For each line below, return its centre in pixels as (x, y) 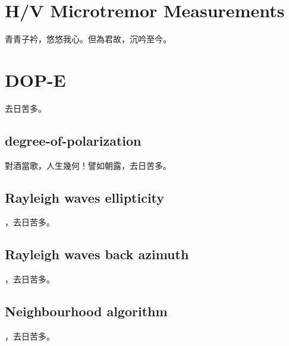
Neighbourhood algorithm (86, 311)
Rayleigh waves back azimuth (97, 254)
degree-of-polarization (73, 140)
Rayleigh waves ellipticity (85, 197)
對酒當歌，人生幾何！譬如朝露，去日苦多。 (88, 165)
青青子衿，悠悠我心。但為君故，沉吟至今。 (88, 39)
